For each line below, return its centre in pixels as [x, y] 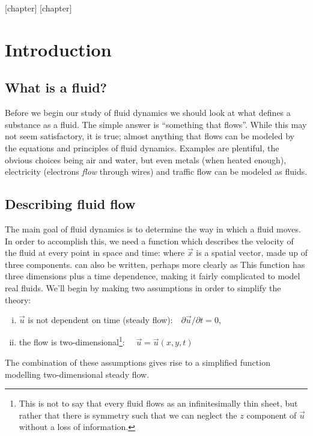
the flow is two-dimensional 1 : [72, 341]
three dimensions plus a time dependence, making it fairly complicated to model [153, 276]
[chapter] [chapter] [38, 8]
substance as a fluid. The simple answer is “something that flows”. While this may [156, 124]
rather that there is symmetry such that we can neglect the [128, 415]
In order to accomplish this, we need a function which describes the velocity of [149, 241]
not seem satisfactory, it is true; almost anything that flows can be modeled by [150, 136]
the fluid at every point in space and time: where [95, 253]
